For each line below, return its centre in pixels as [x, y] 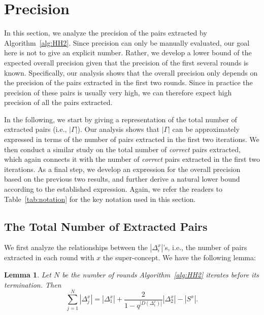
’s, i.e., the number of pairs [205, 247]
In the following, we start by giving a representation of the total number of [121, 119]
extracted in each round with [49, 257]
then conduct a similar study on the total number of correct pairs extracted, [122, 149]
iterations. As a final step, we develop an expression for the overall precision [122, 169]
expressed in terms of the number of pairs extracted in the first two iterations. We [132, 139]
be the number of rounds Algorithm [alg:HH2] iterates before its [160, 275]
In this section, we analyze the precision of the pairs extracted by [106, 33]
